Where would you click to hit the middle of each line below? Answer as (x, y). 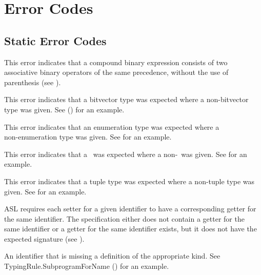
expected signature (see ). (44, 238)
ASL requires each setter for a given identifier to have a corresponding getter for (130, 209)
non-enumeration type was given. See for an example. (88, 137)
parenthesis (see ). (33, 82)
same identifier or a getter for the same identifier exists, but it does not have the (130, 229)
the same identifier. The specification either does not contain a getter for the (124, 218)
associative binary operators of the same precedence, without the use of (116, 72)
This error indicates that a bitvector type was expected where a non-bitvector (126, 99)
